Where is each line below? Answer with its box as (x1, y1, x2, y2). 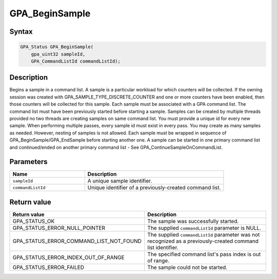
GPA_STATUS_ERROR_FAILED (12, 264, 85, 271)
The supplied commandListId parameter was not (147, 231, 260, 238)
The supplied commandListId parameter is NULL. (147, 224, 262, 231)
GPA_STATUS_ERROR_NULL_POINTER (12, 224, 105, 231)
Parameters (9, 157, 48, 166)
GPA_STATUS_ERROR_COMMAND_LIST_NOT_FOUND (12, 237, 142, 245)
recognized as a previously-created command (147, 237, 259, 245)
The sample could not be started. (147, 264, 228, 271)
